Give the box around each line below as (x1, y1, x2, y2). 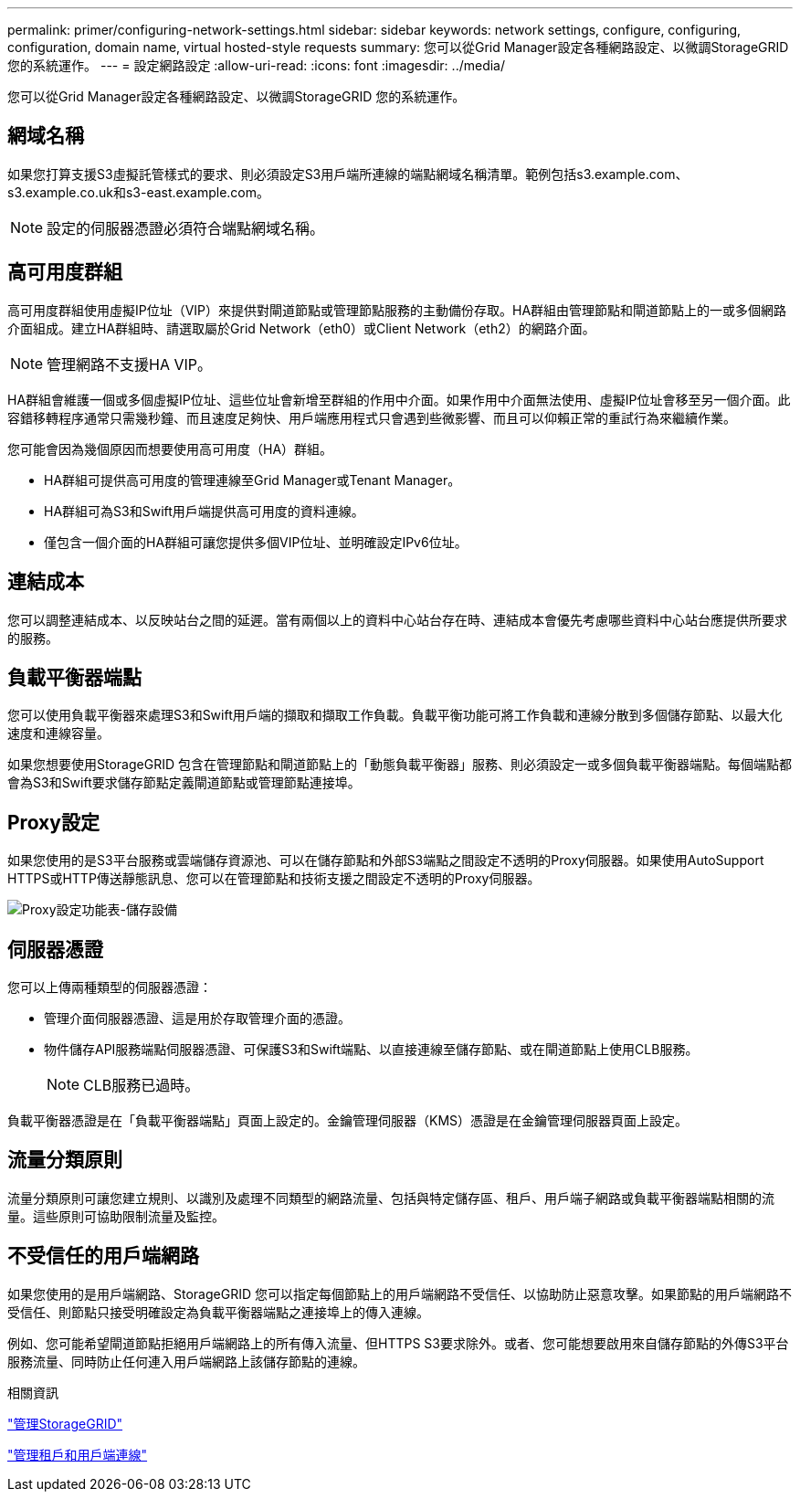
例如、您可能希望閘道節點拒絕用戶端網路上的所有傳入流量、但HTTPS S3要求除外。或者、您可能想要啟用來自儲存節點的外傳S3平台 (7, 1335, 789, 1351)
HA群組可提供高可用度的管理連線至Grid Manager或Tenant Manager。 (44, 471, 461, 488)
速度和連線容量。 (7, 725, 110, 742)
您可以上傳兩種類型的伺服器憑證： (7, 979, 212, 996)
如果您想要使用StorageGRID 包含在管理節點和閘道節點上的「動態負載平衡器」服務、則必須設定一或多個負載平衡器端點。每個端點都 (7, 756, 792, 773)
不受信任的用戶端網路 (7, 1244, 199, 1268)
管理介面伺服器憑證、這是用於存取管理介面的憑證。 (44, 1010, 351, 1027)
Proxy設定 (7, 810, 100, 834)
